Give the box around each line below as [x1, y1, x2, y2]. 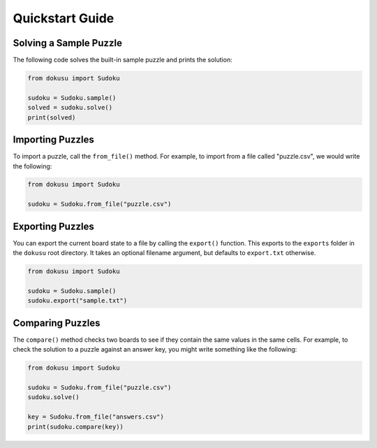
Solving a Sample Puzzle [13, 37, 122, 49]
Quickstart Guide [13, 10, 114, 26]
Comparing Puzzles [13, 317, 101, 328]
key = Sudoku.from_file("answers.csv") [27, 413, 164, 421]
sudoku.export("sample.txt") [27, 297, 128, 305]
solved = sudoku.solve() [27, 103, 113, 112]
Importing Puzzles [13, 133, 94, 146]
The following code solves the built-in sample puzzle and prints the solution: [13, 56, 233, 64]
